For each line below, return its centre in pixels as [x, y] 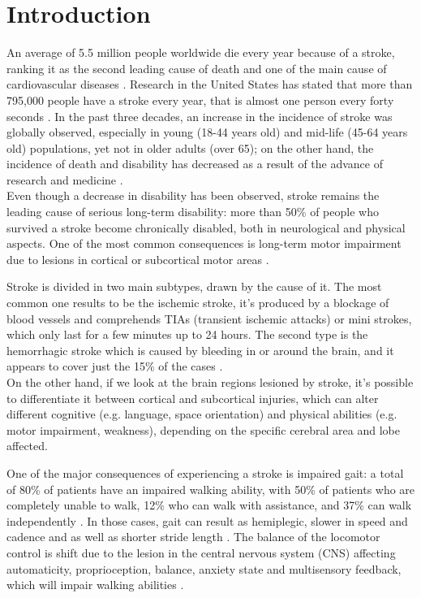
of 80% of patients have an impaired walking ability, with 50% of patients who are [211, 489]
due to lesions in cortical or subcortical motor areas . [138, 259]
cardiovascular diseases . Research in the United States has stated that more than [210, 84]
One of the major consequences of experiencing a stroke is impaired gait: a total [205, 472]
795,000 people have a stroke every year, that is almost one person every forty [200, 100]
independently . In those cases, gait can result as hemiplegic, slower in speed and [207, 520]
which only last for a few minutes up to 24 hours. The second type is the [187, 334]
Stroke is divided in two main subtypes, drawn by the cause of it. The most [194, 286]
